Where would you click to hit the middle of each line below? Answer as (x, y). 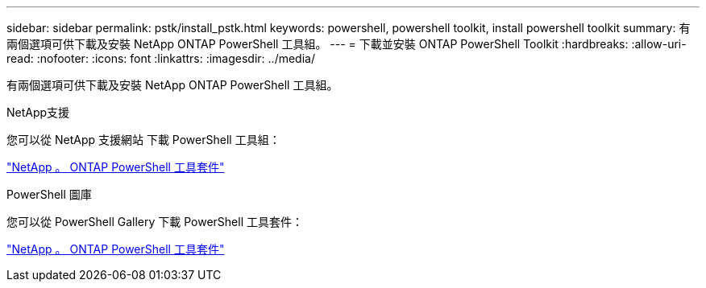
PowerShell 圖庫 (49, 194)
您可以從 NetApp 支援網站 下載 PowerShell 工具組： (143, 140)
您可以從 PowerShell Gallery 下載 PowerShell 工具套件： (155, 222)
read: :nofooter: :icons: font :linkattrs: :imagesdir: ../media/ (161, 58)
